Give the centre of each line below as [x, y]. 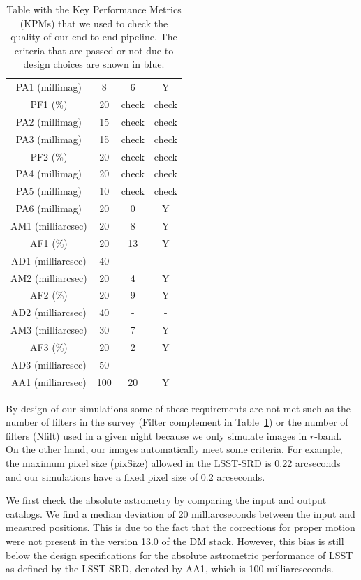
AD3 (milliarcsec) [49, 364]
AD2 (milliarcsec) [49, 312]
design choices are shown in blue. [94, 64]
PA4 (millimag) [49, 173]
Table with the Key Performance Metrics [94, 9]
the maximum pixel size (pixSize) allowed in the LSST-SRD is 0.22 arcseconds [173, 463]
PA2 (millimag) [49, 121]
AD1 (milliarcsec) [49, 260]
